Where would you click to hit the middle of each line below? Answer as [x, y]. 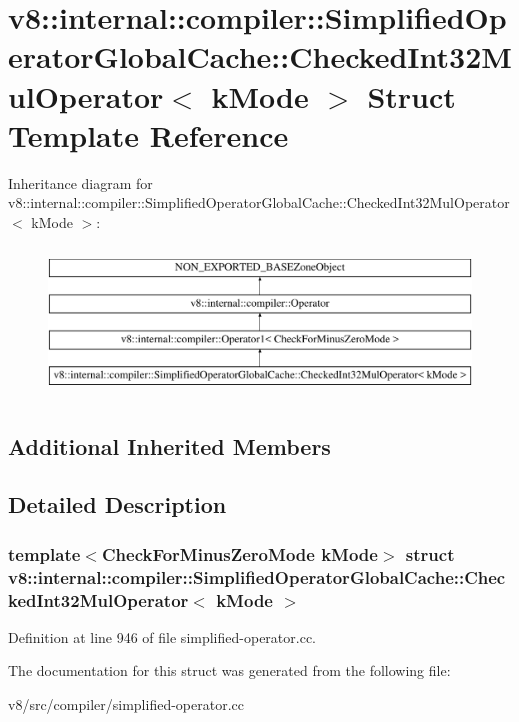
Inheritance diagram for [80, 182]
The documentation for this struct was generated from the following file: [229, 670]
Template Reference [148, 134]
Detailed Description [117, 504]
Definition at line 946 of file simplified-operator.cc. [162, 636]
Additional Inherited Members [169, 445]
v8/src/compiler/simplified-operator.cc [126, 704]
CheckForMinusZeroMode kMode [239, 553]
